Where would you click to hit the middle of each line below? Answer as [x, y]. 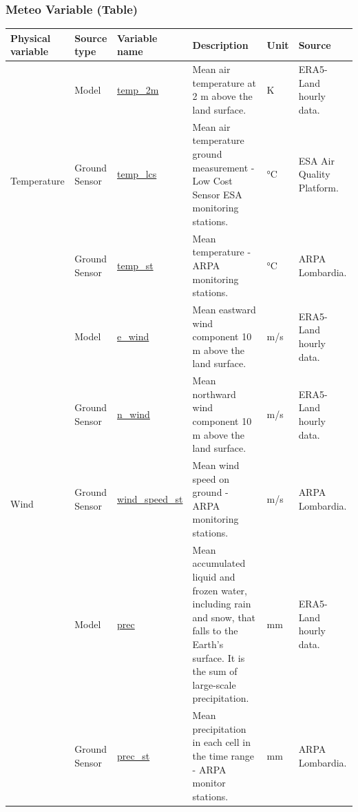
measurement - [223, 167]
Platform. [318, 187]
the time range [223, 756]
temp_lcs [137, 174]
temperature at [224, 82]
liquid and [214, 577]
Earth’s [208, 644]
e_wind [133, 336]
